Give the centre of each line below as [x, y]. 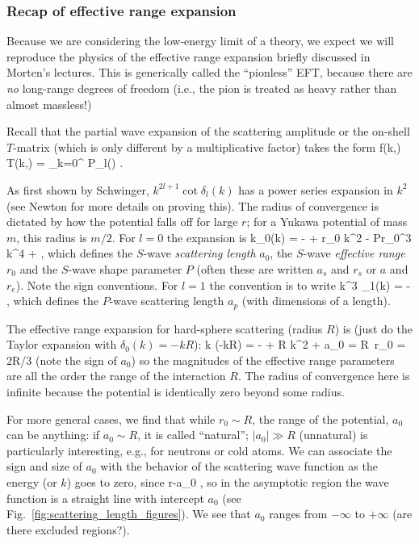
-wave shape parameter [125, 268]
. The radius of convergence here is [324, 376]
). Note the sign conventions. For [97, 285]
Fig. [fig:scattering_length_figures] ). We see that [129, 514]
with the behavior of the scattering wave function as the [239, 466]
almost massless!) [49, 104]
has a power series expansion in [316, 189]
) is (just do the [373, 328]
